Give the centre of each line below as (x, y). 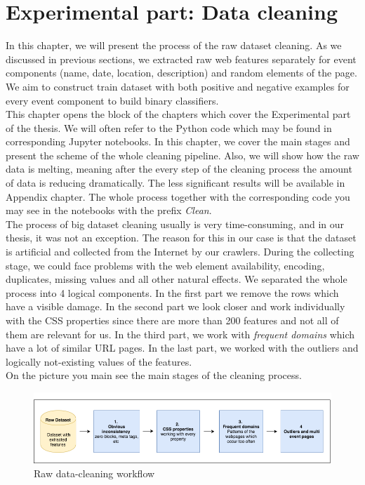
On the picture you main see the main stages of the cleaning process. (154, 375)
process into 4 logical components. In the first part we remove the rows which (172, 292)
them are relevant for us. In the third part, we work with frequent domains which (180, 334)
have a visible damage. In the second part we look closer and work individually (175, 306)
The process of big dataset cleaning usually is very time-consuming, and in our (175, 224)
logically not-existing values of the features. (99, 361)
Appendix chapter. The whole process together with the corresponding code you (178, 196)
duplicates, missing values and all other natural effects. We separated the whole (177, 279)
